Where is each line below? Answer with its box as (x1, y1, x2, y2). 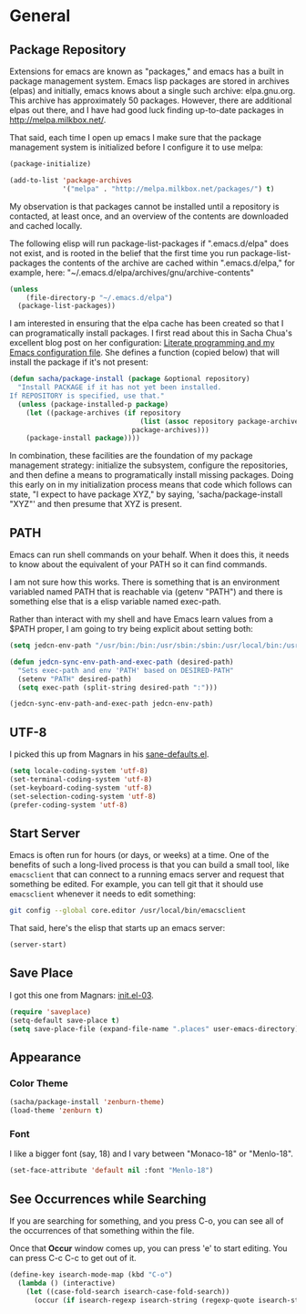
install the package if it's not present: (9, 357, 148, 367)
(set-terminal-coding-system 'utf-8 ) (9, 775, 153, 784)
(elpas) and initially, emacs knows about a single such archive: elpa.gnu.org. (9, 86, 296, 96)
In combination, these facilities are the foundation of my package (9, 450, 253, 461)
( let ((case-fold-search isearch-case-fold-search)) (25, 1287, 230, 1296)
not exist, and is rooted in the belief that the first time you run (9, 247, 239, 258)
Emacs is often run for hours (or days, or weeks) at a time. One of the (9, 850, 270, 861)
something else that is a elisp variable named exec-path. (9, 596, 221, 607)
